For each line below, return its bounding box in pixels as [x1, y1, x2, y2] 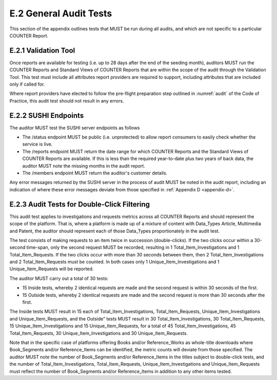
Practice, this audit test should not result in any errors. [9, 97, 124, 104]
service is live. [22, 141, 53, 147]
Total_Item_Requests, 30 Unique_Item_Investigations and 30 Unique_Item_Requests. [9, 330, 188, 336]
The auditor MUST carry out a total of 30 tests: [9, 275, 109, 282]
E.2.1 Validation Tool [9, 46, 75, 55]
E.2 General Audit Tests [9, 8, 112, 19]
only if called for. [9, 81, 45, 87]
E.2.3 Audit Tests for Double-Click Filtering [9, 200, 150, 209]
